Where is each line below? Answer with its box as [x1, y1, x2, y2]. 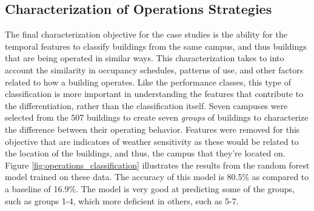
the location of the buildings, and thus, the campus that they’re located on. [5, 147, 286, 159]
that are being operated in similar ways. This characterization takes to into [5, 52, 284, 64]
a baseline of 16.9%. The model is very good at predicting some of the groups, [5, 182, 295, 195]
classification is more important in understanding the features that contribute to [5, 87, 304, 100]
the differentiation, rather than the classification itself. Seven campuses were [5, 99, 288, 112]
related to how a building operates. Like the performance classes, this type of [5, 75, 292, 88]
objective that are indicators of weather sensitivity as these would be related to [5, 135, 299, 147]
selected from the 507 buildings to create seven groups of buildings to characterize [5, 111, 309, 124]
